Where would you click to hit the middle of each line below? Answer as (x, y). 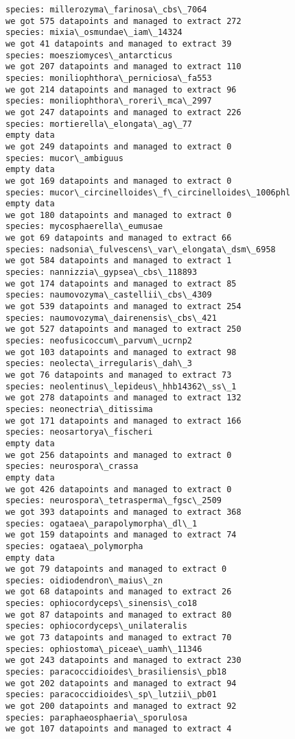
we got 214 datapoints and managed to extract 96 (121, 89)
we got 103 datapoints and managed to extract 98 (121, 352)
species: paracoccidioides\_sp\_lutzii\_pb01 (111, 695)
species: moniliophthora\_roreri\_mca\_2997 (109, 101)
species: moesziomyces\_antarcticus (89, 55)
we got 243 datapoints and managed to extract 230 (123, 661)
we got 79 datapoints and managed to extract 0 (116, 569)
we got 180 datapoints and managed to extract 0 (119, 215)
